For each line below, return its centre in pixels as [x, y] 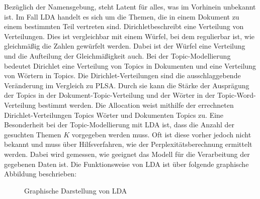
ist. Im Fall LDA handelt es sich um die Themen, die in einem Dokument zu [122, 16]
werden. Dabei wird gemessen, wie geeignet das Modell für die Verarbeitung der [127, 154]
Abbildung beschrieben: [40, 174]
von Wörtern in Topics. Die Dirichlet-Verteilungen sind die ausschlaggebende [122, 75]
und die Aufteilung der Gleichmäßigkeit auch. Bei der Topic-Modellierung [117, 55]
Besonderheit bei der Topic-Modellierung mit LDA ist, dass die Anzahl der [119, 125]
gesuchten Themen [33, 134]
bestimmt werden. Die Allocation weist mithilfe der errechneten [136, 105]
